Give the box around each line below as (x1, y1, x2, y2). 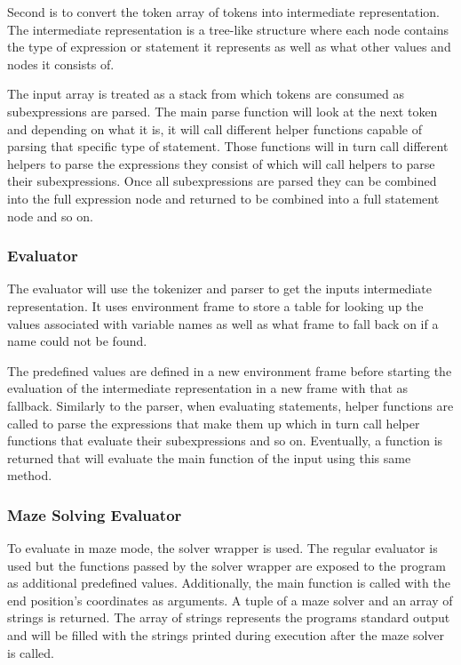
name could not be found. (7, 332, 147, 350)
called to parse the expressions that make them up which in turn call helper (7, 413, 420, 432)
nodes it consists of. (7, 54, 115, 73)
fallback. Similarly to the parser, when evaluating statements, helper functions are (7, 396, 454, 414)
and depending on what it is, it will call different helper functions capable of (7, 119, 422, 138)
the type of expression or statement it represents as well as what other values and (7, 37, 451, 56)
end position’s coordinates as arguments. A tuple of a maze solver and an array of (7, 590, 453, 609)
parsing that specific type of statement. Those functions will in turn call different (7, 137, 449, 156)
